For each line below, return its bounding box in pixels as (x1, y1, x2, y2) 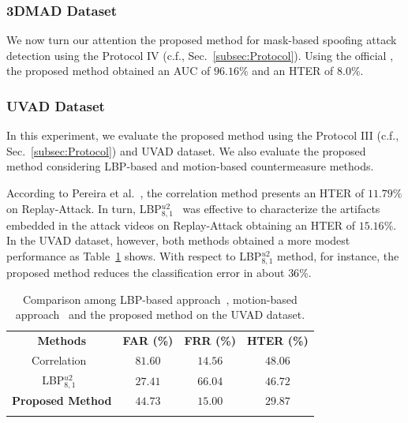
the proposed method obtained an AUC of (6, 62, 211, 79)
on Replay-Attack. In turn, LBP (6, 200, 162, 216)
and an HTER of (252, 62, 334, 79)
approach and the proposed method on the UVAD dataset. (15, 306, 305, 323)
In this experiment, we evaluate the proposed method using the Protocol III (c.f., (6, 127, 399, 144)
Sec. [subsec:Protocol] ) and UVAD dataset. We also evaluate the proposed (6, 142, 366, 159)
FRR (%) (184, 332, 236, 349)
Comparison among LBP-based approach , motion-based (22, 290, 298, 307)
